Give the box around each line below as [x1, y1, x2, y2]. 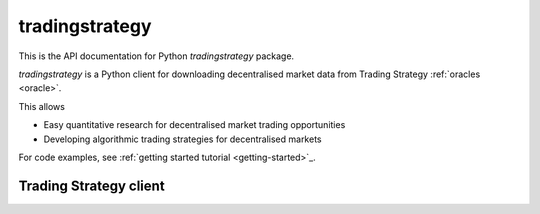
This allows [18, 100, 65, 112]
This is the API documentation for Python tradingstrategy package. [18, 50, 295, 62]
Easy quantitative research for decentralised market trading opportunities [43, 119, 346, 131]
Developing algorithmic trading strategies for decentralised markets [43, 133, 322, 145]
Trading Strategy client [18, 177, 165, 194]
